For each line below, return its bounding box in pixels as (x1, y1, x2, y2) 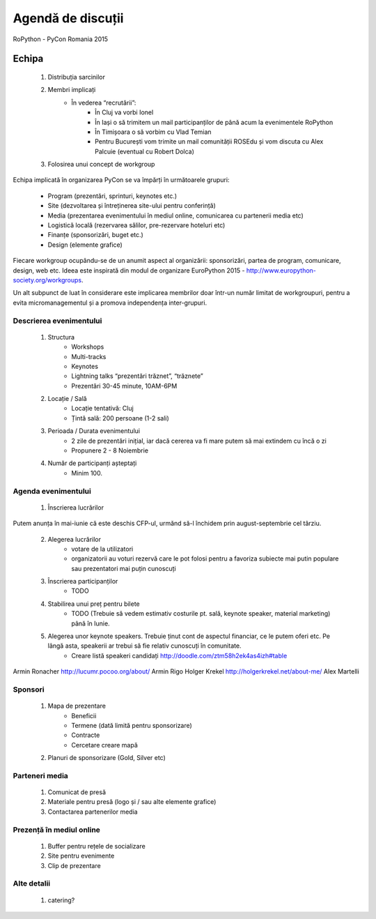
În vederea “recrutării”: (71, 98, 136, 107)
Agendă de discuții (13, 10, 124, 26)
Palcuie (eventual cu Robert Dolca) (95, 147, 195, 155)
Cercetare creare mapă (71, 740, 139, 749)
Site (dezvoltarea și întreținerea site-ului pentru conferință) (47, 202, 216, 210)
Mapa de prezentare (47, 701, 106, 711)
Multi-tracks (71, 352, 107, 360)
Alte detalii (13, 879, 51, 888)
